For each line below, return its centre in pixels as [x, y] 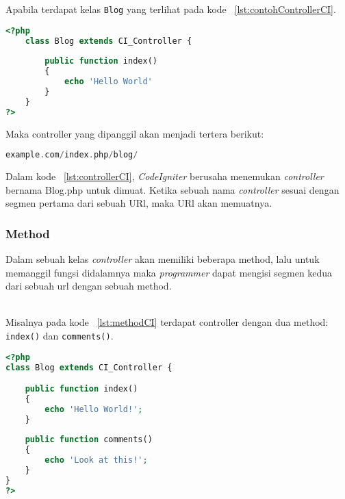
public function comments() [89, 440]
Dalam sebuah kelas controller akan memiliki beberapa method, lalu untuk [163, 259]
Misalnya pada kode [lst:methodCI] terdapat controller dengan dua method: [167, 322]
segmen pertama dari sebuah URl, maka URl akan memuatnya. [139, 203]
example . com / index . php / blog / [72, 155]
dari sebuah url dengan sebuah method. [89, 286]
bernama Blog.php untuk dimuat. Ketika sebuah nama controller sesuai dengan [172, 189]
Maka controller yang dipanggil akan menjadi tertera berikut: [135, 133]
